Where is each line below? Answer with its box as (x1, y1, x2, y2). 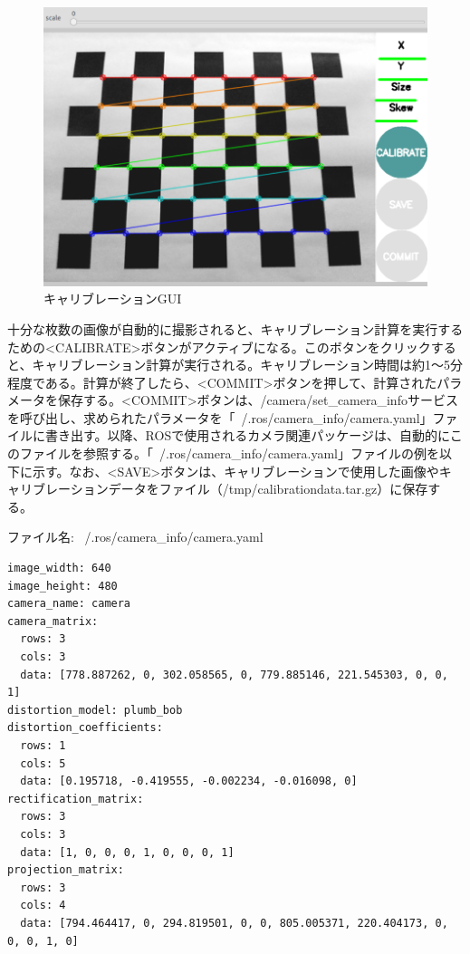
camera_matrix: (7, 614, 99, 628)
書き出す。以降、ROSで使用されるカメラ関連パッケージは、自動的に (44, 426, 450, 445)
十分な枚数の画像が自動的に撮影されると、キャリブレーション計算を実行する (7, 319, 464, 338)
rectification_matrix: (7, 792, 144, 805)
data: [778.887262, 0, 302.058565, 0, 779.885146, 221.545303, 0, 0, (20, 668, 448, 681)
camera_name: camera (7, 597, 131, 611)
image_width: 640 (7, 562, 111, 575)
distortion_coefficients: (7, 721, 163, 735)
